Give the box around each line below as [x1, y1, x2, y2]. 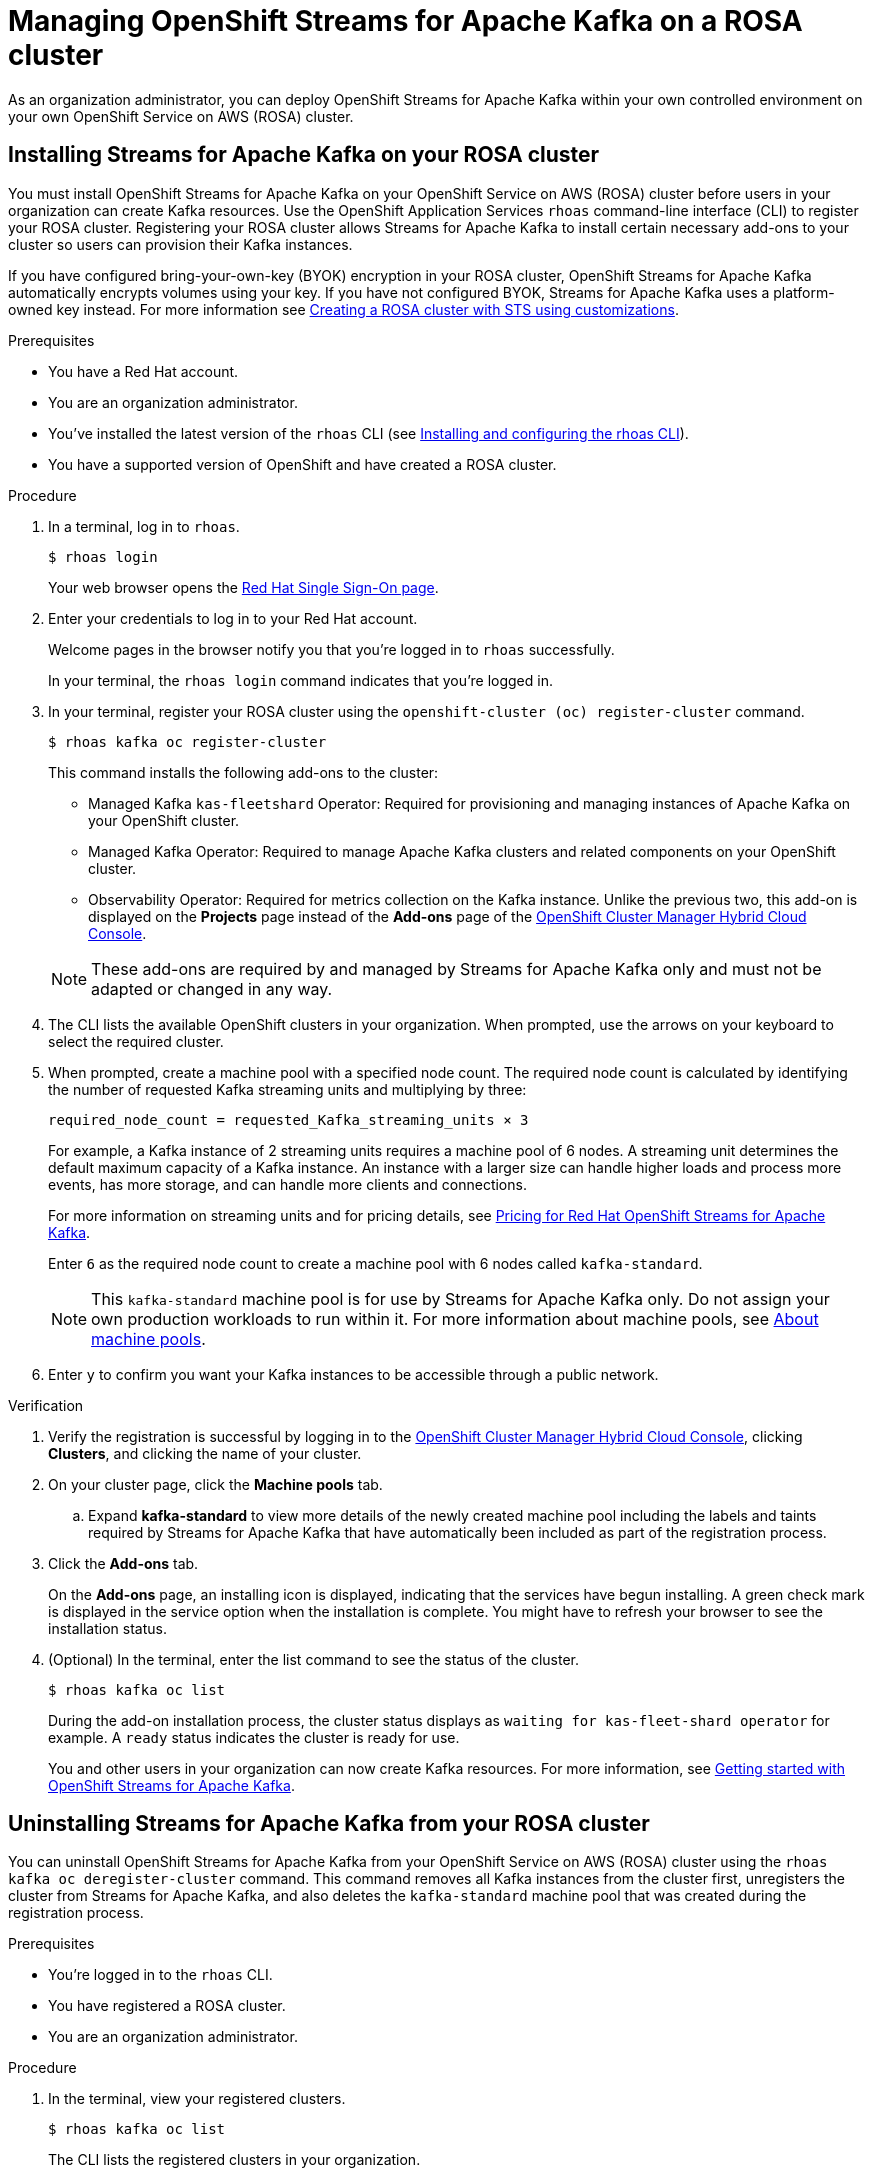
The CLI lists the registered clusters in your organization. [48, 2151, 421, 2169]
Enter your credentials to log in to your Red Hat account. [48, 609, 418, 627]
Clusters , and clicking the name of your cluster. [48, 1444, 362, 1462]
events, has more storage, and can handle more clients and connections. [48, 1175, 527, 1193]
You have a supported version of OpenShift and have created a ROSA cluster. [48, 455, 557, 473]
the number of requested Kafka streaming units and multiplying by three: [48, 1080, 527, 1098]
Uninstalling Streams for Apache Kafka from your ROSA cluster [8, 1811, 650, 1837]
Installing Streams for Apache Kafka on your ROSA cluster [8, 142, 600, 168]
